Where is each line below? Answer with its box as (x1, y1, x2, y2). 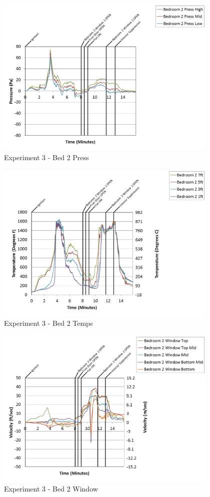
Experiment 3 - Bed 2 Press (4, 152, 89, 163)
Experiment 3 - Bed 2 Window (4, 483, 98, 494)
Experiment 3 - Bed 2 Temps (4, 318, 93, 328)
